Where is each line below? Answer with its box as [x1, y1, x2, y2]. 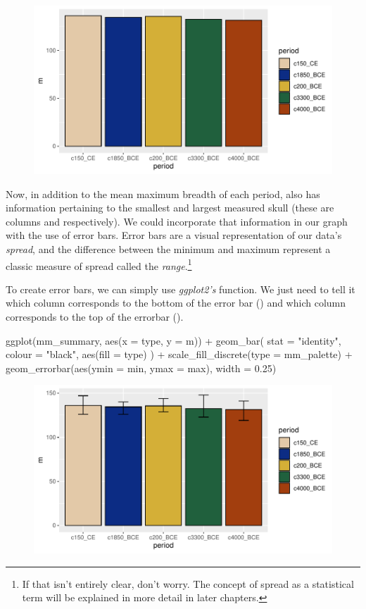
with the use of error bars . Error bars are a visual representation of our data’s [6, 228, 342, 242]
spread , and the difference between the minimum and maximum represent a [6, 241, 331, 256]
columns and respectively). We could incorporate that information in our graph [6, 214, 348, 228]
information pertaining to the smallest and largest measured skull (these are [6, 200, 334, 215]
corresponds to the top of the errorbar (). [6, 309, 184, 324]
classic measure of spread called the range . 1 [6, 256, 192, 273]
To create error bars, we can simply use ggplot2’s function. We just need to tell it [6, 281, 355, 296]
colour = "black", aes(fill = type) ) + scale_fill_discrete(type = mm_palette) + [6, 347, 353, 362]
